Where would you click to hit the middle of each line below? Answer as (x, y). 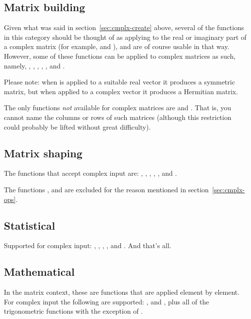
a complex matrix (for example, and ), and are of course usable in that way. (117, 46)
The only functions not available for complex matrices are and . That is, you (118, 108)
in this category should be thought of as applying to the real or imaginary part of (125, 37)
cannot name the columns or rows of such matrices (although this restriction (118, 117)
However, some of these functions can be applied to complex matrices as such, (120, 56)
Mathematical (39, 272)
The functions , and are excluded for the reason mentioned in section (106, 189)
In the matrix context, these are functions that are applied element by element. (122, 292)
